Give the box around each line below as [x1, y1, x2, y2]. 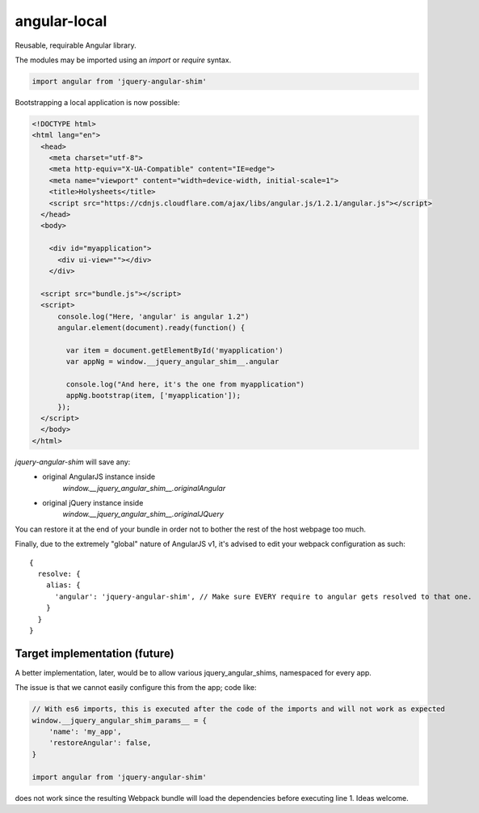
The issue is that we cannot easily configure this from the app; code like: [15, 683, 258, 692]
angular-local [15, 12, 107, 30]
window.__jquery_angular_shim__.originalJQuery [62, 510, 224, 519]
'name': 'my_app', [48, 726, 122, 736]
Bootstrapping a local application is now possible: [15, 97, 180, 107]
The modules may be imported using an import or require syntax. [15, 55, 232, 65]
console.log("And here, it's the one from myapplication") [65, 379, 305, 388]
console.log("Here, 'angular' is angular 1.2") [57, 311, 250, 321]
